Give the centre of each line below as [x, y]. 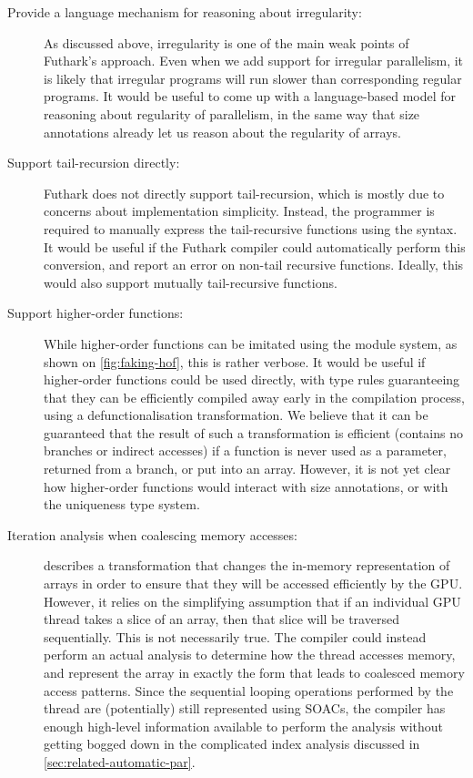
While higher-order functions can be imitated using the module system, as [251, 343]
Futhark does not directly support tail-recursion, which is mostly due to [244, 193]
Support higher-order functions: [96, 313]
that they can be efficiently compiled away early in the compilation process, [254, 397]
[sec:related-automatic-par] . [120, 761]
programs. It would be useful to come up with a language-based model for [250, 96]
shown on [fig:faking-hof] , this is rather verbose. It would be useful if [235, 361]
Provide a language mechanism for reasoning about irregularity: [185, 12]
